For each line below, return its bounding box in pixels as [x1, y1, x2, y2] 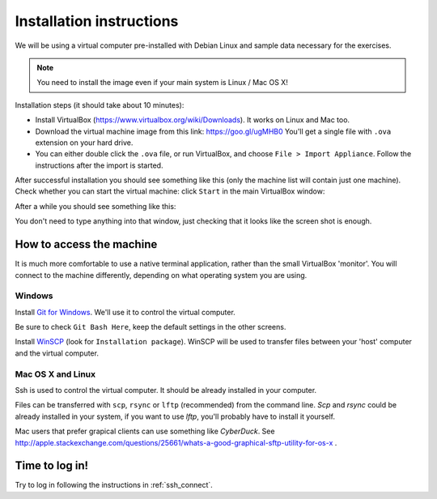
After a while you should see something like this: [15, 201, 176, 211]
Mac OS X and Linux [15, 369, 96, 380]
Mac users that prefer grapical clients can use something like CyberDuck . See [15, 426, 275, 437]
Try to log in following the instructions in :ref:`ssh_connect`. [15, 480, 214, 490]
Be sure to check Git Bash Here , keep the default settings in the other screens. [15, 322, 286, 332]
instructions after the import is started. [35, 160, 163, 170]
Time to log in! [15, 458, 89, 473]
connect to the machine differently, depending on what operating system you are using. [15, 270, 308, 279]
